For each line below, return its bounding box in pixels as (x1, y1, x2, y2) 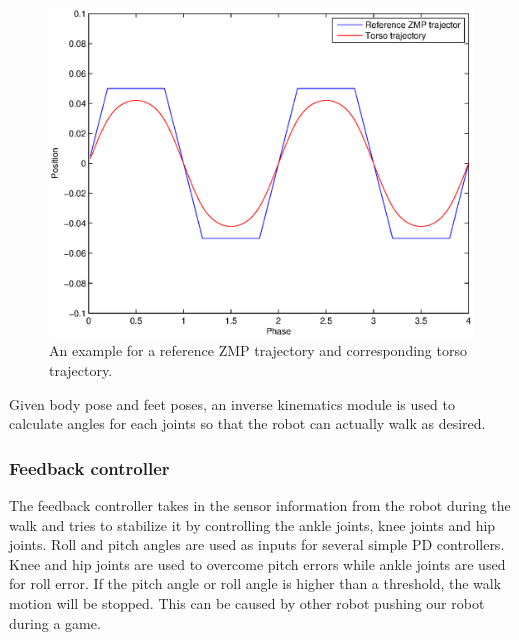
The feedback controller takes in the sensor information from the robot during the (9, 494, 511, 515)
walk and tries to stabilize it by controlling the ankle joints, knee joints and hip (9, 514, 496, 535)
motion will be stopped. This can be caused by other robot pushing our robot (9, 592, 485, 613)
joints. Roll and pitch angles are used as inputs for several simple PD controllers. (9, 534, 505, 555)
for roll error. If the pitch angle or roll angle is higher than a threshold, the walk (9, 573, 502, 594)
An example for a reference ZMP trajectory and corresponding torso (49, 340, 467, 361)
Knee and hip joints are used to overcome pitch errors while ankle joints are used (9, 553, 506, 574)
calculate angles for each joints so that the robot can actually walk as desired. (9, 413, 486, 434)
